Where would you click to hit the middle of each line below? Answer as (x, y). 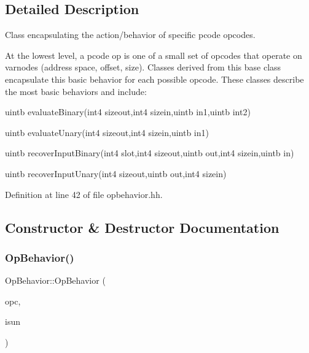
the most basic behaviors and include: (76, 91)
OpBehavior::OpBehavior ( (55, 280)
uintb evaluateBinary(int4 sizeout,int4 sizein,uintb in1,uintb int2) (128, 112)
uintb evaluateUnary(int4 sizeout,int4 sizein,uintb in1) (107, 132)
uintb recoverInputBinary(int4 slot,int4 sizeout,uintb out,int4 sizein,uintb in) (150, 153)
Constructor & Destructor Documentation (142, 227)
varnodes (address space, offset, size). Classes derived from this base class (143, 67)
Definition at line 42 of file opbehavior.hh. (84, 194)
